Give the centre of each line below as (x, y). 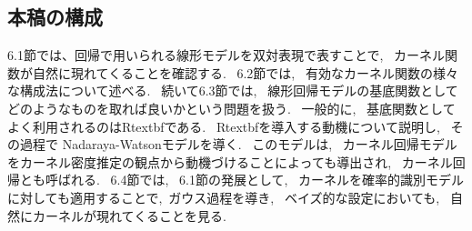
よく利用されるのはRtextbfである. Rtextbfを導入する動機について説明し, (224, 126)
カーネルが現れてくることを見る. (129, 215)
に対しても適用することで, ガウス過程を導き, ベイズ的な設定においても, (224, 197)
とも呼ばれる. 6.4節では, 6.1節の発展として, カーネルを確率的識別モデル (242, 180)
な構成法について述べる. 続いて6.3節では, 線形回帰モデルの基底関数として (233, 90)
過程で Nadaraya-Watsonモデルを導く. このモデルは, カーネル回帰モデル (238, 144)
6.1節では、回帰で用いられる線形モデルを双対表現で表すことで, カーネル (226, 55)
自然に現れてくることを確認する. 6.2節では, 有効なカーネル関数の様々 (245, 72)
